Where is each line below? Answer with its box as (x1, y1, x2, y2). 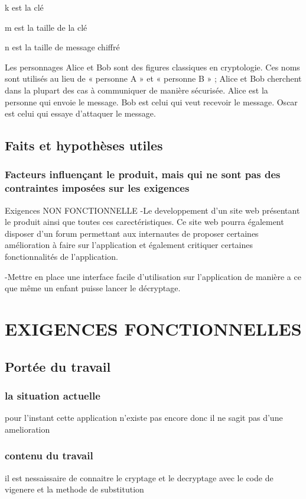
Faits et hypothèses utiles (5, 136, 163, 154)
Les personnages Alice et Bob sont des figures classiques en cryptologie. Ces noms (5, 60, 300, 73)
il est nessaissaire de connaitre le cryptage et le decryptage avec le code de (5, 471, 274, 484)
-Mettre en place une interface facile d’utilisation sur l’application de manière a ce (5, 270, 301, 282)
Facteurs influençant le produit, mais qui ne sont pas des (5, 167, 281, 182)
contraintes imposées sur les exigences (5, 181, 190, 195)
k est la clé (5, 1, 44, 13)
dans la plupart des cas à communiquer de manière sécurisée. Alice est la (5, 83, 268, 96)
